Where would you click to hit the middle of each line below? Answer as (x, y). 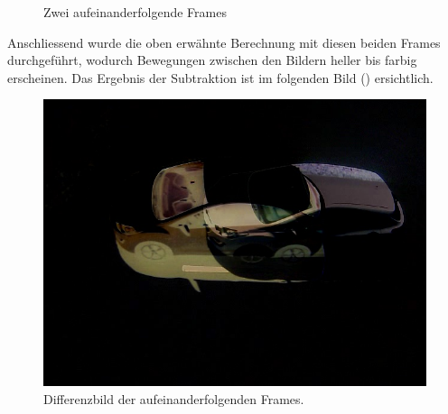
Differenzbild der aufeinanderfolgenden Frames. (174, 398)
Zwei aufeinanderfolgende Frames (135, 12)
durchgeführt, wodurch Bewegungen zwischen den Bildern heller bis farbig (212, 60)
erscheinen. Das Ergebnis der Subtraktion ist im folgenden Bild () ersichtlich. (220, 77)
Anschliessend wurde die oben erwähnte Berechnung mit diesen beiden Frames (224, 42)
